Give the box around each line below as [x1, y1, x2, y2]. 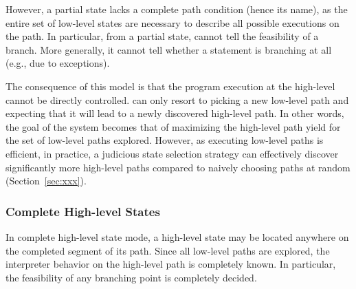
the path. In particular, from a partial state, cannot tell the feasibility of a [5, 29, 319, 43]
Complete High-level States [5, 202, 160, 220]
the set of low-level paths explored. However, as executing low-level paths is [5, 133, 324, 147]
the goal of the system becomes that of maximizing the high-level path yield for [5, 119, 341, 133]
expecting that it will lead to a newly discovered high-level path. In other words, [5, 106, 344, 120]
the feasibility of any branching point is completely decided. [5, 270, 257, 284]
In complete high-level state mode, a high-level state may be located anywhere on [5, 229, 349, 244]
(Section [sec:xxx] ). [5, 173, 87, 188]
